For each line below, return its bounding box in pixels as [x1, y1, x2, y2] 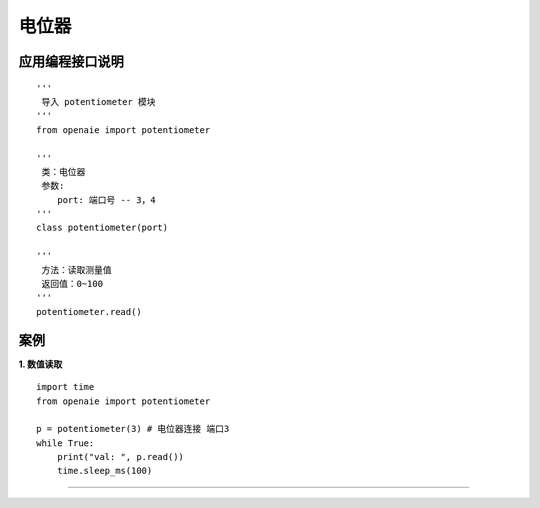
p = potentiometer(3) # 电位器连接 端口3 [36, 423, 230, 435]
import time [36, 381, 95, 393]
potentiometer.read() [36, 306, 142, 317]
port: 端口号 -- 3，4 [56, 194, 156, 205]
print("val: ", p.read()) [56, 451, 185, 463]
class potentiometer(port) [36, 222, 169, 234]
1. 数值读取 [18, 358, 63, 370]
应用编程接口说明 [18, 53, 124, 70]
